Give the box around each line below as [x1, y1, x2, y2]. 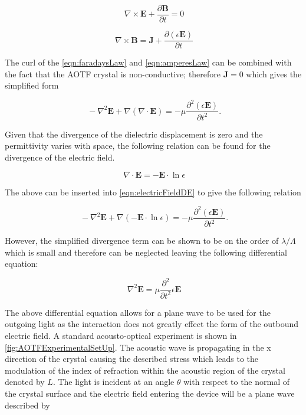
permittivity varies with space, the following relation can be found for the [5, 139, 271, 152]
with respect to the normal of [183, 375, 290, 388]
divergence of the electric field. [5, 151, 115, 163]
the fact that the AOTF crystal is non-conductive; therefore [5, 67, 221, 80]
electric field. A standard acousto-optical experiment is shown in [5, 329, 237, 341]
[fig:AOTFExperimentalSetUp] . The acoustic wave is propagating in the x [5, 341, 271, 353]
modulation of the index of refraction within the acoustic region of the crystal [5, 364, 285, 376]
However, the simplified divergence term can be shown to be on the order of [5, 234, 279, 247]
